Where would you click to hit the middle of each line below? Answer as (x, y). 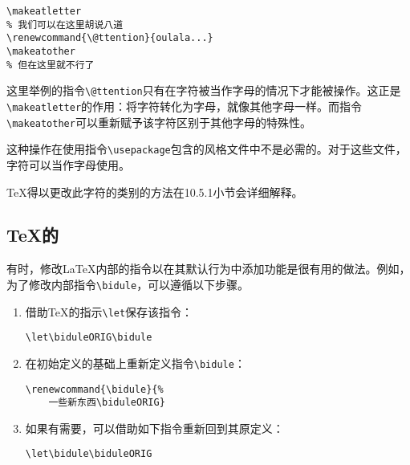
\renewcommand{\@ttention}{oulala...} (110, 38)
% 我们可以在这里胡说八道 (65, 24)
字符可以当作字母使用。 (68, 164)
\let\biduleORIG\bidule (89, 338)
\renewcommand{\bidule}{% (94, 389)
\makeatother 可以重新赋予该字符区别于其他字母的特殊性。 (159, 122)
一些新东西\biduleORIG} (107, 403)
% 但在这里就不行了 (51, 65)
